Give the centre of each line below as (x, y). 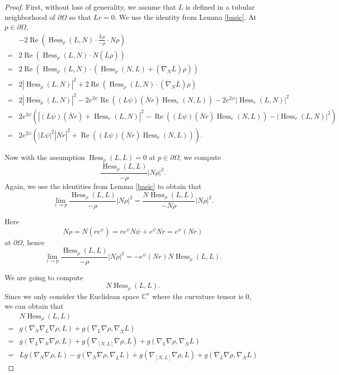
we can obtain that (34, 306)
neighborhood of (30, 17)
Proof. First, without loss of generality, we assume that (90, 7)
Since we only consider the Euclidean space (72, 296)
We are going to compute (44, 277)
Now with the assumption (45, 157)
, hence (34, 242)
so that (80, 17)
